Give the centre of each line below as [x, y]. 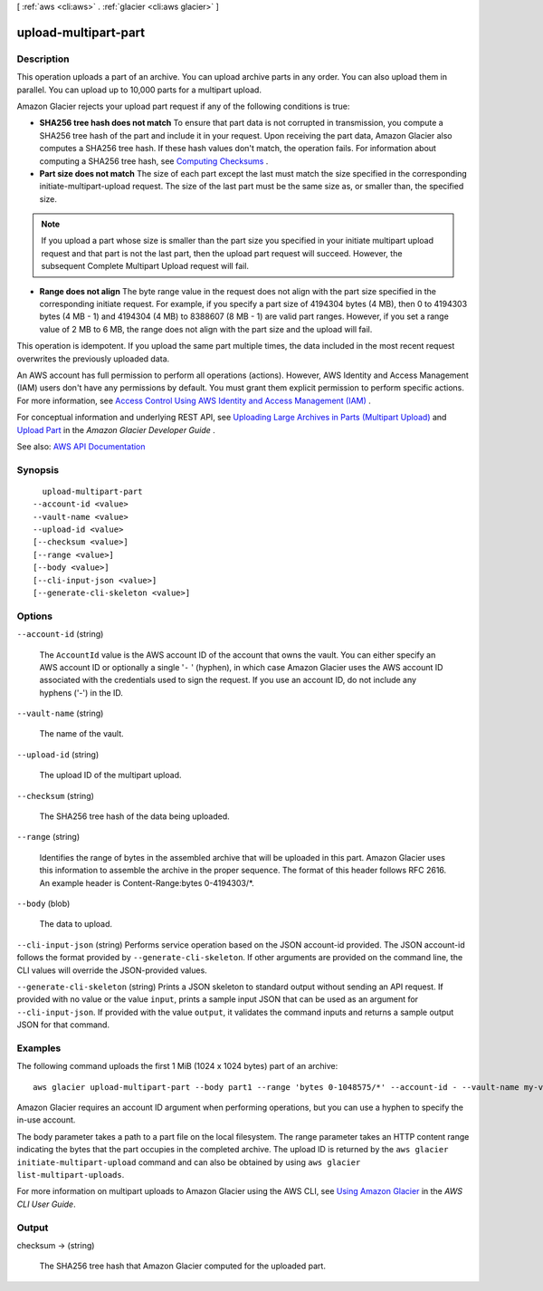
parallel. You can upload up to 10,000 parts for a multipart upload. [139, 90]
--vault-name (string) [60, 713]
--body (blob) [43, 903]
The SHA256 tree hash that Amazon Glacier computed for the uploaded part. [182, 1266]
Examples [39, 1048]
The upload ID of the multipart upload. [110, 776]
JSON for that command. [63, 1025]
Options [35, 616]
